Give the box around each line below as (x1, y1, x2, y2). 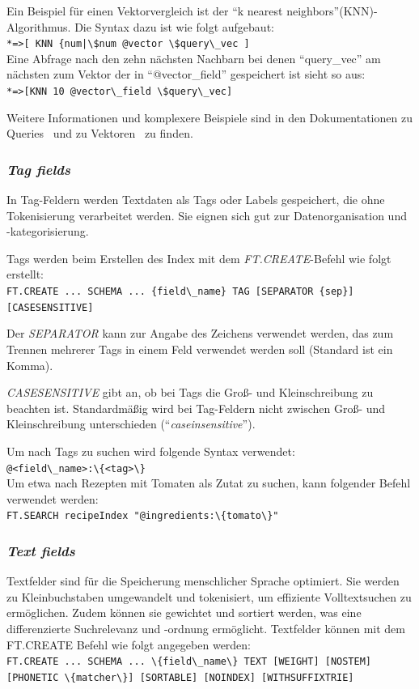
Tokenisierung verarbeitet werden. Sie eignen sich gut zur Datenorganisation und (6, 206, 407, 223)
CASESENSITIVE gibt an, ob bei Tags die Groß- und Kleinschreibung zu (6, 384, 374, 401)
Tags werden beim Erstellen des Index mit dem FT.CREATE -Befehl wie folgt (6, 249, 391, 266)
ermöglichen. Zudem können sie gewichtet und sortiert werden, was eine (6, 604, 362, 621)
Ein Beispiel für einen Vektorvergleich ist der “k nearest (6, 2, 283, 19)
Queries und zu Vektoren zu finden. (6, 125, 193, 142)
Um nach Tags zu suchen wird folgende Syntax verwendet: (6, 442, 295, 459)
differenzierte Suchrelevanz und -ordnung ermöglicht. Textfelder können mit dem (6, 620, 405, 637)
